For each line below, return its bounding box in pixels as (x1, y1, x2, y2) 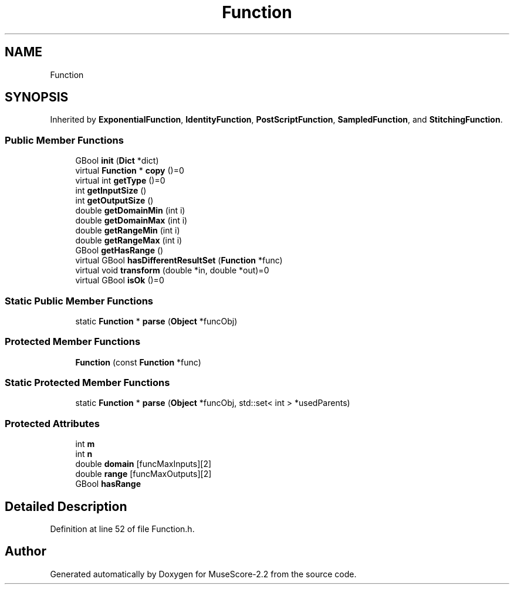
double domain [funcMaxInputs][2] (75, 459, 212, 469)
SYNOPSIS (5, 90, 69, 105)
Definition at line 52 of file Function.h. (50, 524, 195, 534)
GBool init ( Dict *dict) (75, 155, 159, 166)
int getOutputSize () (75, 195, 154, 206)
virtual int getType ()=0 (75, 175, 165, 186)
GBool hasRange (75, 479, 141, 489)
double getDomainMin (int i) (75, 205, 185, 216)
